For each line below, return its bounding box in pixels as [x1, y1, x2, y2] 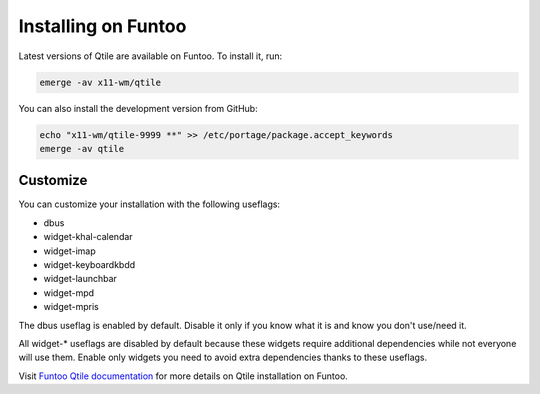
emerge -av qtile [39, 143, 125, 154]
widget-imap [43, 245, 97, 257]
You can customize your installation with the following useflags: [18, 198, 280, 210]
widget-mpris [43, 301, 99, 313]
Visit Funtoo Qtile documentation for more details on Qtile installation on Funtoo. [18, 370, 349, 382]
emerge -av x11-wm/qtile [39, 76, 162, 88]
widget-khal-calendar [43, 231, 134, 243]
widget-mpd [43, 286, 95, 299]
